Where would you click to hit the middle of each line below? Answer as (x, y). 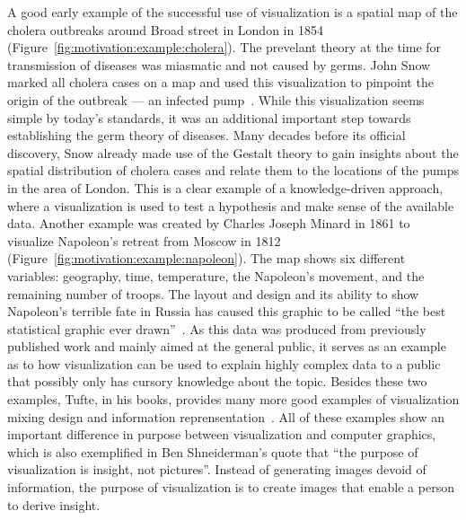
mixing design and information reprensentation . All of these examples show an (226, 416)
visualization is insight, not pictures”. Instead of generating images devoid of (217, 469)
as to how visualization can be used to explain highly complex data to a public (224, 363)
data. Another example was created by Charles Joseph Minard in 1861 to (209, 223)
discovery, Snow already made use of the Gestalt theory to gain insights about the (233, 152)
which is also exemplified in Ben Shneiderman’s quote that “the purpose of (213, 451)
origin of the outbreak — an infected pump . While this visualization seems (216, 99)
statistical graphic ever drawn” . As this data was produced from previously (217, 328)
